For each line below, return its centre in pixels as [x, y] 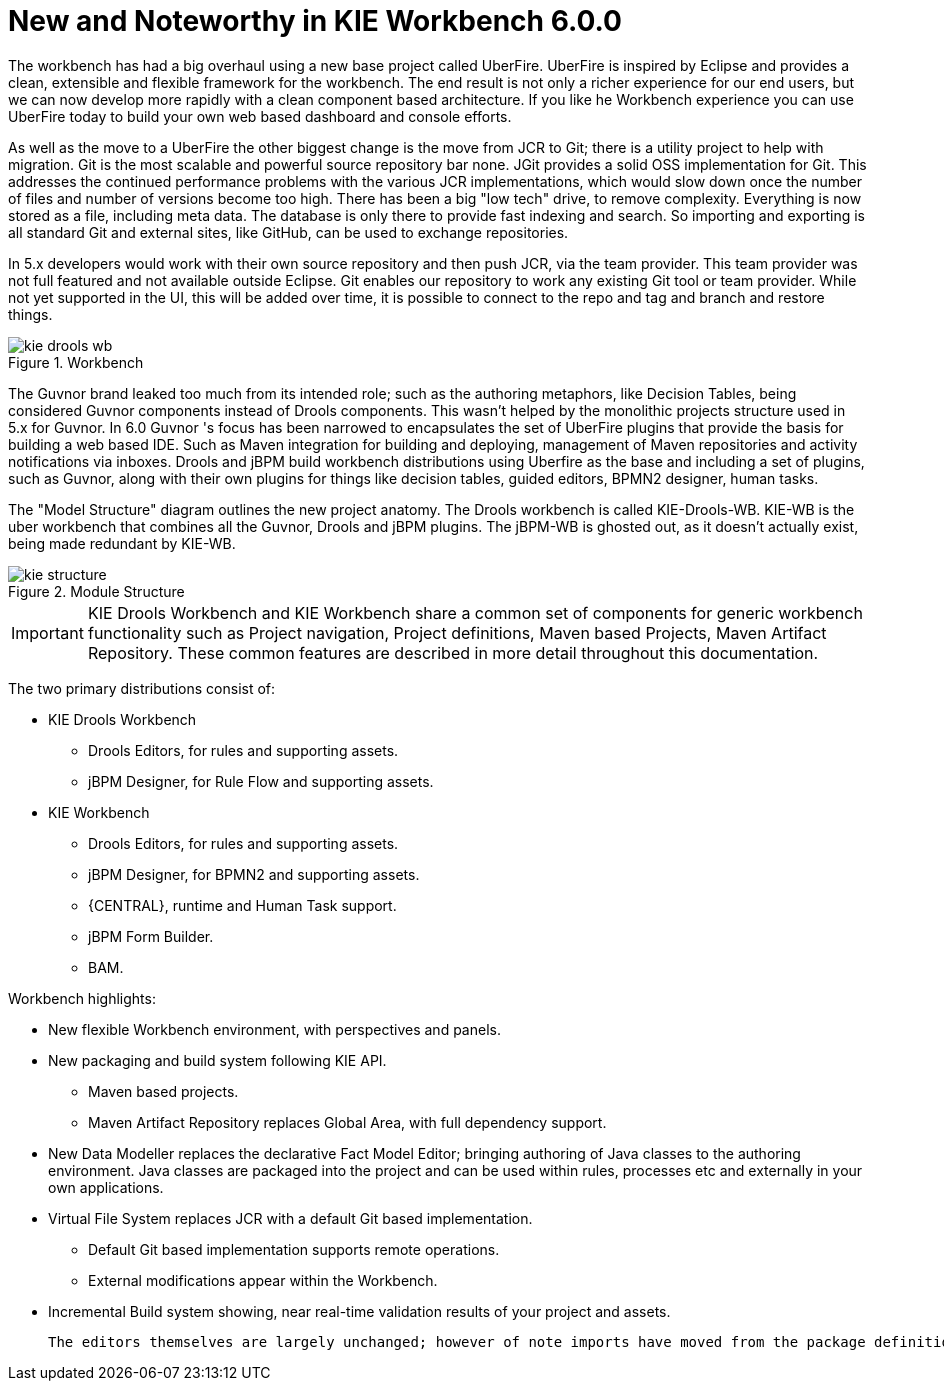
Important [47, 632]
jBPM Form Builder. [151, 936]
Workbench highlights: [82, 998]
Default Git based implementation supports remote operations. [294, 1249]
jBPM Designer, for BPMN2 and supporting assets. [254, 874]
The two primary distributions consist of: [142, 688]
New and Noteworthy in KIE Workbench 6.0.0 [315, 21]
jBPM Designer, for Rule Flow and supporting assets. [261, 781]
